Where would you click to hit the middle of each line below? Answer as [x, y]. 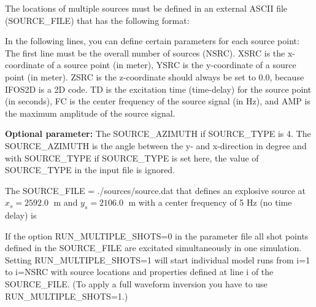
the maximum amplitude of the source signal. [90, 113]
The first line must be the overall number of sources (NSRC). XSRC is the [145, 52]
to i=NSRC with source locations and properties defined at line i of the [139, 272]
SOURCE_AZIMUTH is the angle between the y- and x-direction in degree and [156, 145]
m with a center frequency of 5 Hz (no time [210, 202]
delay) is [21, 215]
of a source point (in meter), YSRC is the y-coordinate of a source [171, 65]
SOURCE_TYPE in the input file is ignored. [90, 170]
